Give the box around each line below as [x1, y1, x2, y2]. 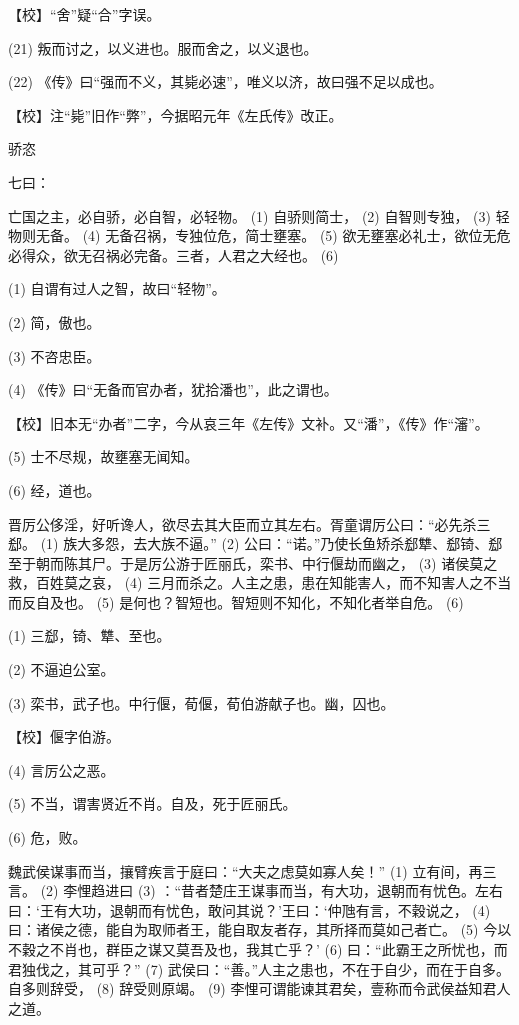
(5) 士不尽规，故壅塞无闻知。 [8, 446, 199, 467]
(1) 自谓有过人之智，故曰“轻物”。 [8, 278, 226, 299]
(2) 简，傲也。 [8, 311, 101, 332]
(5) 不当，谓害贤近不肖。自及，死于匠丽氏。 [8, 793, 297, 814]
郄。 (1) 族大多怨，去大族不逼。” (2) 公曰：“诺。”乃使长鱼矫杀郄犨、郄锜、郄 [8, 533, 503, 554]
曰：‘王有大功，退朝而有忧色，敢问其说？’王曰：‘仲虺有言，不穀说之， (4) [8, 899, 491, 920]
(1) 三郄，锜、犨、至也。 [8, 625, 171, 646]
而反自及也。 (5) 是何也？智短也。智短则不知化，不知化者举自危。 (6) [8, 591, 464, 612]
